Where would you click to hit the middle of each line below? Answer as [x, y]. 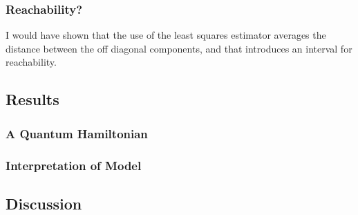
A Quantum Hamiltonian [77, 133]
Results [32, 99]
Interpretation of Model [74, 165]
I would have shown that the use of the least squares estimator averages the [166, 35]
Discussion [44, 203]
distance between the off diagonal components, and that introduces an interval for [179, 48]
